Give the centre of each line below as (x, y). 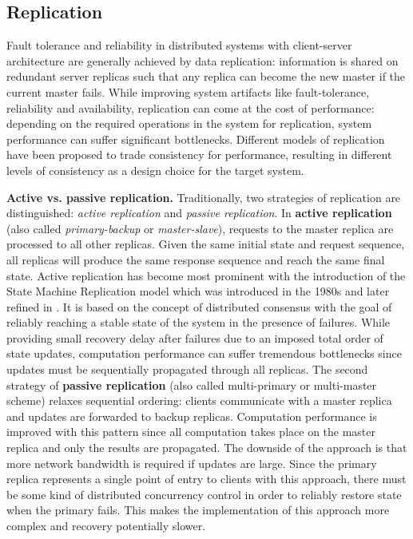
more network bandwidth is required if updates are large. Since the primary (192, 463)
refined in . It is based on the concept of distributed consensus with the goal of (199, 306)
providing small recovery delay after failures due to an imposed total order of (195, 337)
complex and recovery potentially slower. (106, 526)
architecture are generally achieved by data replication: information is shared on (203, 60)
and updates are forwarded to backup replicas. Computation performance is (192, 416)
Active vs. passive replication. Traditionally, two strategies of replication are (204, 197)
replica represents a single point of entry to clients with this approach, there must (206, 479)
